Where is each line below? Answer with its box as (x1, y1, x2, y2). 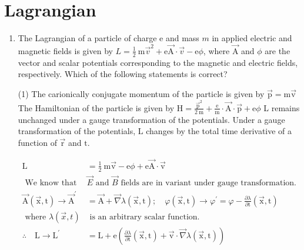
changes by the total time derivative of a (146, 125, 292, 137)
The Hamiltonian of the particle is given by (18, 101, 175, 114)
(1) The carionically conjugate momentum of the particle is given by (18, 87, 265, 99)
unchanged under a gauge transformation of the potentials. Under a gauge (18, 113, 285, 125)
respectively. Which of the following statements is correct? (18, 68, 228, 80)
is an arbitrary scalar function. (89, 212, 200, 221)
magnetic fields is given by (18, 44, 113, 56)
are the (265, 44, 290, 56)
